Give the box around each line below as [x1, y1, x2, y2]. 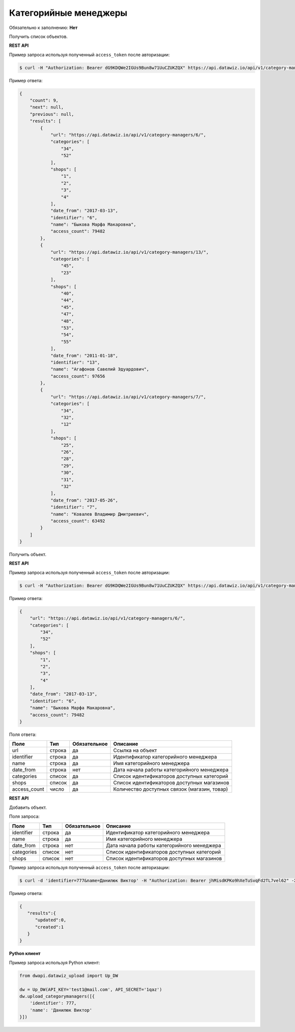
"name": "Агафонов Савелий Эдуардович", [50, 366, 149, 372]
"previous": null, [29, 111, 74, 117]
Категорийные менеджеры [9, 7, 128, 18]
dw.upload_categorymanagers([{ [19, 994, 95, 999]
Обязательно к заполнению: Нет [9, 25, 78, 31]
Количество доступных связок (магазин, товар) [113, 786, 228, 793]
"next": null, [29, 104, 64, 110]
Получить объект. [9, 552, 47, 558]
